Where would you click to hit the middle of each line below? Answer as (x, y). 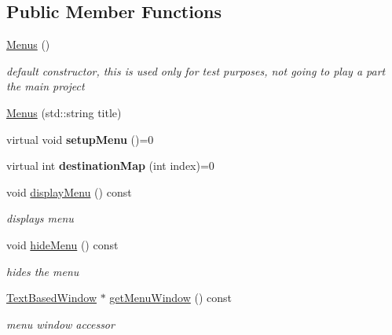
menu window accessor (60, 324)
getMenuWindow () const (170, 298)
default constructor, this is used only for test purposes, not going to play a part (196, 70)
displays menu (40, 218)
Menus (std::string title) (64, 112)
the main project (46, 86)
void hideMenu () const (62, 244)
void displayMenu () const (69, 191)
